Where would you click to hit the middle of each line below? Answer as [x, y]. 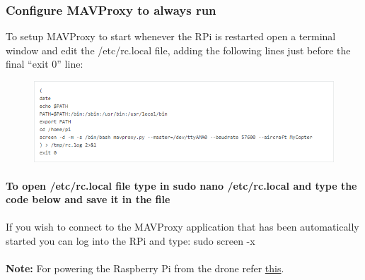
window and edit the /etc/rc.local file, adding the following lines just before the [178, 50]
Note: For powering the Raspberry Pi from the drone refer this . [145, 268]
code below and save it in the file [88, 199]
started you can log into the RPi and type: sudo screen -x [131, 241]
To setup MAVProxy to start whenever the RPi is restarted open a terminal [171, 36]
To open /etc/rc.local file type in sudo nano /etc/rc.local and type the [181, 185]
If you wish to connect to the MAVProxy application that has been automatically [182, 227]
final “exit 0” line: [45, 64]
